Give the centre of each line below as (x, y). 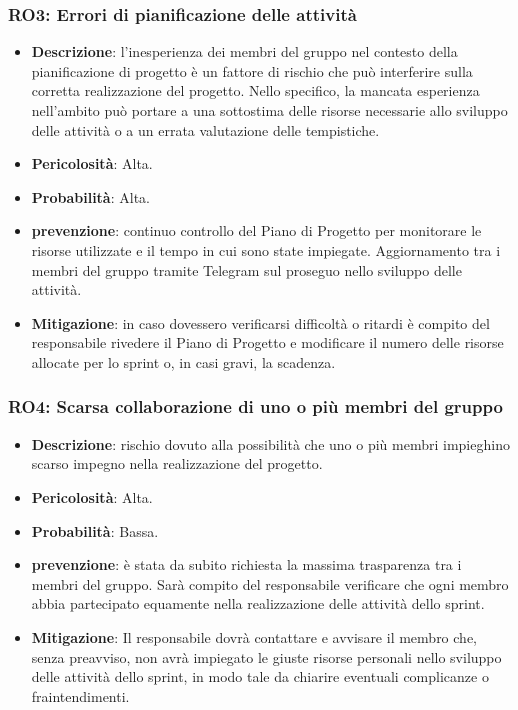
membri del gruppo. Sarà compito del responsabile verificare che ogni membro (270, 583)
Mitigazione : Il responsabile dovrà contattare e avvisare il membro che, (254, 636)
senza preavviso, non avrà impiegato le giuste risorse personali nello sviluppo (266, 656)
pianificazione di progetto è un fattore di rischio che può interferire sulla (252, 70)
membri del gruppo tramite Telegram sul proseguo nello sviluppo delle (246, 269)
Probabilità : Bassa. (95, 530)
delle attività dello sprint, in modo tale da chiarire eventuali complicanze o (260, 676)
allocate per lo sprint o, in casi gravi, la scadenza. (183, 361)
